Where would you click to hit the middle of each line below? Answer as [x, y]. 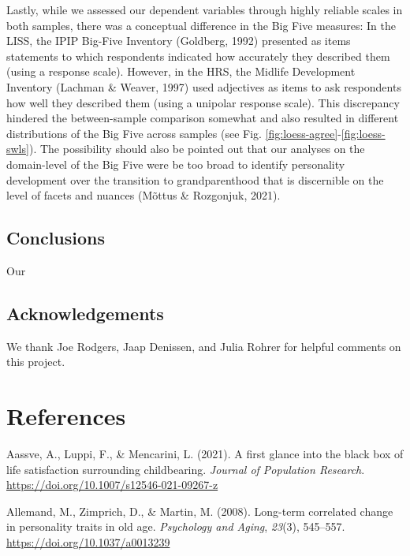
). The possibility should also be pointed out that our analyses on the [197, 149]
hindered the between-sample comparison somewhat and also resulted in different [203, 118]
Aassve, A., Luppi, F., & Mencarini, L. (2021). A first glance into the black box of [205, 454]
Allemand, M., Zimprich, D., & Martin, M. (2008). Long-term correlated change [200, 511]
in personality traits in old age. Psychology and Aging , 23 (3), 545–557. [176, 526]
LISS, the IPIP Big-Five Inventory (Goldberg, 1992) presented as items [179, 41]
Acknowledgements [85, 313]
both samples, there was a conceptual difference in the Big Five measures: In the [201, 25]
